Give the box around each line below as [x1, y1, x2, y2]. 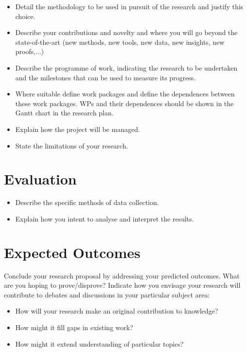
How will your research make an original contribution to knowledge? [15, 306, 218, 316]
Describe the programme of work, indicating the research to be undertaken [15, 62, 238, 73]
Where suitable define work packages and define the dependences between [15, 89, 235, 99]
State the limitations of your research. [15, 140, 128, 150]
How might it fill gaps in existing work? [15, 322, 133, 332]
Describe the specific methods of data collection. [15, 197, 159, 207]
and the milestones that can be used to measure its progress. [15, 72, 196, 82]
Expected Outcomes [4, 242, 141, 262]
